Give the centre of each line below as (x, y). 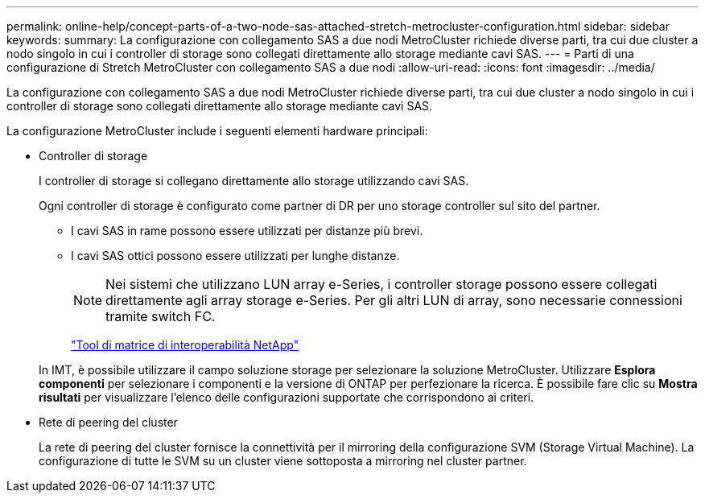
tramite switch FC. (161, 316)
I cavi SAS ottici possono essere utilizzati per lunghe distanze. (235, 256)
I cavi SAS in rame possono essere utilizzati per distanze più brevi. (247, 231)
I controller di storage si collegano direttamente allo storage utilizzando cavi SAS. (254, 181)
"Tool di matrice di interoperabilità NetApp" (185, 345)
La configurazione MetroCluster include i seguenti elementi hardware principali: (217, 131)
